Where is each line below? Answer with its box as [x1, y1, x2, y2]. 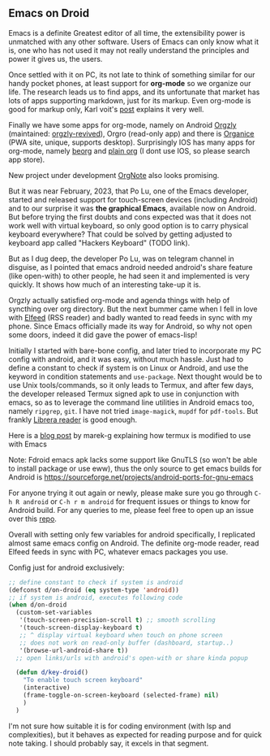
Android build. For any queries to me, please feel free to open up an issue [8, 505, 254, 515]
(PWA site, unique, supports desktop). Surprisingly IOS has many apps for [8, 137, 255, 147]
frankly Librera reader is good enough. [8, 415, 138, 424]
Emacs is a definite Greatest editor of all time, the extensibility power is [8, 28, 246, 37]
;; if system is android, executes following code [8, 593, 183, 602]
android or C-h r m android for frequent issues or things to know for [23, 496, 251, 506]
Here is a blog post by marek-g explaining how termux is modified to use [8, 430, 251, 440]
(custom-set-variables [15, 609, 92, 617]
